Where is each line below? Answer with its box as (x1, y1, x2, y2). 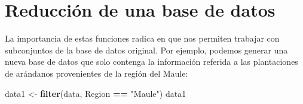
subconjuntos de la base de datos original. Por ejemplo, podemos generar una (5, 43, 288, 56)
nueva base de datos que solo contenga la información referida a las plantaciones (5, 55, 298, 68)
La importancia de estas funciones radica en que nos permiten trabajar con (5, 32, 280, 45)
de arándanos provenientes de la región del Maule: (5, 67, 188, 79)
